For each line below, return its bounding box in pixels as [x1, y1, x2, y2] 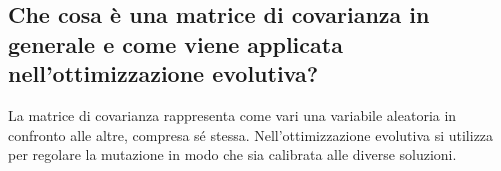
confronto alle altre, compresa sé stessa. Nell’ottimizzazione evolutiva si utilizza [8, 124, 494, 145]
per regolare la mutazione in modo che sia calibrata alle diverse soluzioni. [8, 144, 457, 165]
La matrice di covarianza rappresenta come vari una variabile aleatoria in [8, 104, 457, 125]
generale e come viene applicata [8, 28, 343, 59]
